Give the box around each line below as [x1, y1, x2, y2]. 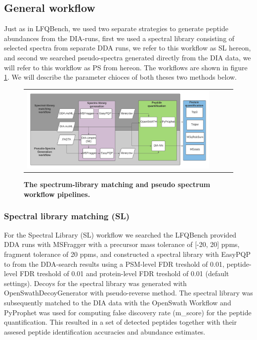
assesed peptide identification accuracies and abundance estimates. [4, 326, 206, 337]
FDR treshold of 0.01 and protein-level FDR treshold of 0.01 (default [19, 268, 229, 279]
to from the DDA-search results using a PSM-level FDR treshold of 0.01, [4, 258, 224, 269]
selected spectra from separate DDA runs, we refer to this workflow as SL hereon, [4, 43, 251, 53]
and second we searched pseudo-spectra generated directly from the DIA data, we [4, 52, 251, 62]
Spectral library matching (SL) [4, 210, 130, 222]
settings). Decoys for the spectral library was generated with [4, 278, 187, 288]
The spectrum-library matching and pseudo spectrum [24, 179, 211, 190]
